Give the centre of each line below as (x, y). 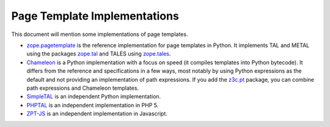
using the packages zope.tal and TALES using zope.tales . (99, 54)
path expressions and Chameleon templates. (83, 88)
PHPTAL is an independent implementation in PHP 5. (93, 105)
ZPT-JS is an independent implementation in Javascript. (97, 114)
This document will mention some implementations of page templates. (100, 34)
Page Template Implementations (95, 16)
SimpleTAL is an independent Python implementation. (94, 96)
